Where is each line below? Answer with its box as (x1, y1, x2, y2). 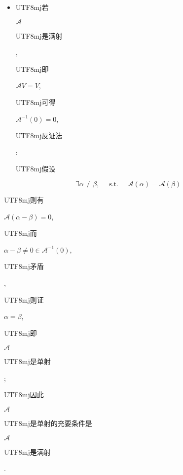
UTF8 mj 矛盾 (4, 261, 44, 271)
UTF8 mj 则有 (4, 194, 44, 205)
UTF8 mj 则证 (4, 294, 44, 305)
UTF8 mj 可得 (15, 97, 56, 107)
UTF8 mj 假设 (15, 163, 56, 174)
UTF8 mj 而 (4, 228, 37, 238)
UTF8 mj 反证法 (15, 130, 63, 141)
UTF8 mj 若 (15, 2, 49, 12)
